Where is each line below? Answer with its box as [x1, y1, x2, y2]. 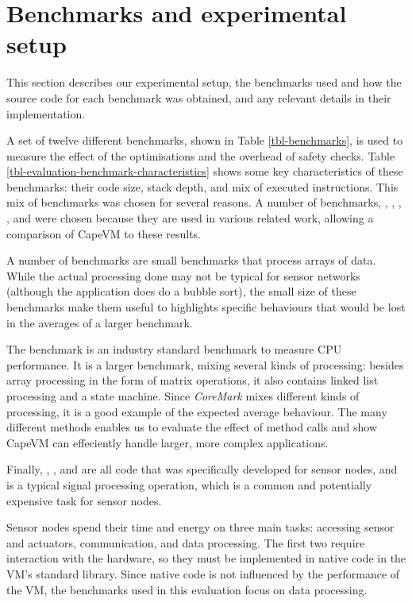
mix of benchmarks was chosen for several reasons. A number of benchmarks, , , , [6, 194, 402, 211]
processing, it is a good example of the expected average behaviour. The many [6, 403, 387, 419]
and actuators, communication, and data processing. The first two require [6, 534, 365, 551]
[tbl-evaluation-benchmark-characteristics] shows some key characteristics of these [6, 163, 403, 180]
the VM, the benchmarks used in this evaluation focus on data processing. [6, 581, 368, 597]
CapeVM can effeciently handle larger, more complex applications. [6, 434, 329, 450]
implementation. [6, 105, 86, 122]
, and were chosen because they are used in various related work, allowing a [6, 210, 374, 226]
